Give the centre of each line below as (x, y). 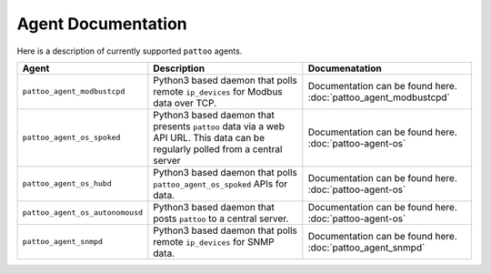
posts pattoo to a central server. (221, 218)
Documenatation (345, 68)
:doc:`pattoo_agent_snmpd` (366, 248)
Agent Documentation (102, 24)
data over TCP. (185, 103)
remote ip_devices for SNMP (214, 241)
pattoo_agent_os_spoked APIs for (220, 184)
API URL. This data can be (209, 137)
